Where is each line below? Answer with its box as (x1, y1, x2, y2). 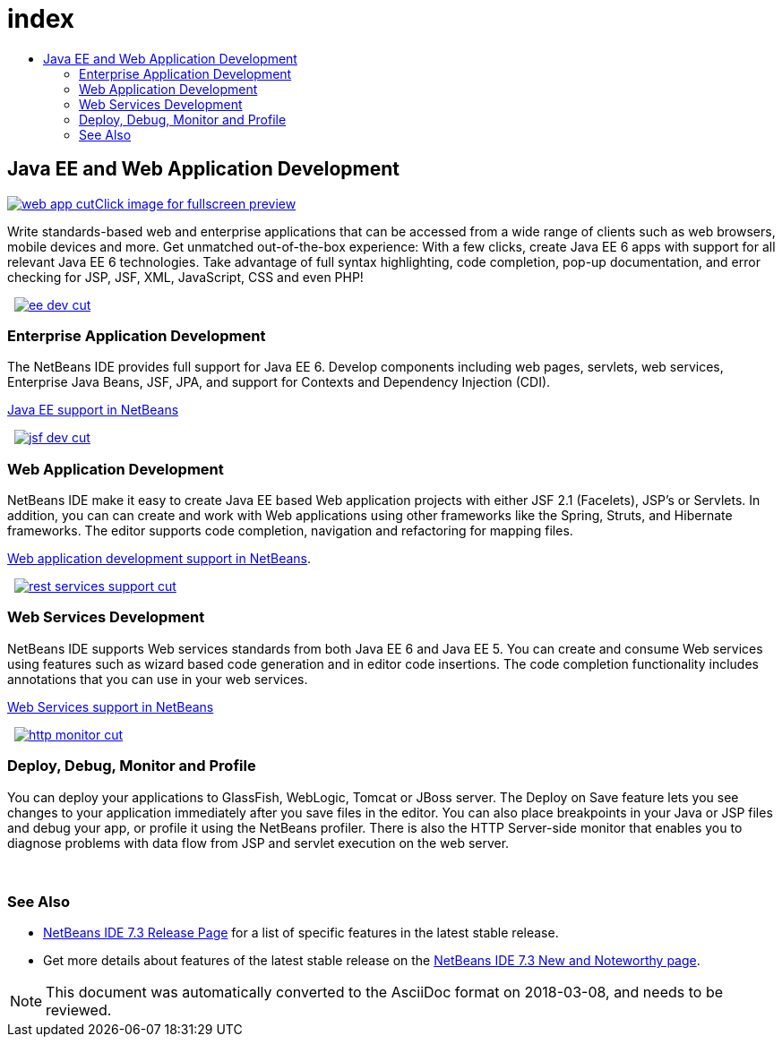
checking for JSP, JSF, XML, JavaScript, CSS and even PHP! (7, 269, 364, 285)
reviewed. (46, 1001, 112, 1020)
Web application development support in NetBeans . (7, 551, 312, 567)
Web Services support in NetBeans (7, 698, 214, 715)
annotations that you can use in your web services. (7, 671, 308, 687)
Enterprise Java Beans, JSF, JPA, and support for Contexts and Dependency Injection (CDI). (7, 374, 551, 390)
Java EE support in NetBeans (7, 402, 179, 418)
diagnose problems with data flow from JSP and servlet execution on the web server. (7, 834, 510, 851)
